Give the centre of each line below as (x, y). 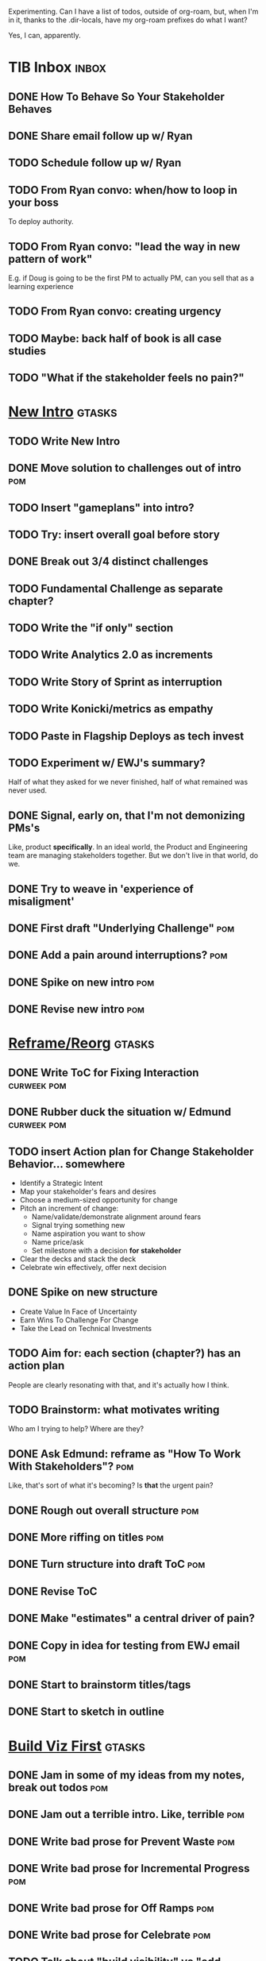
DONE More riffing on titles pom (86, 1537)
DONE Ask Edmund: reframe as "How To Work (125, 1454)
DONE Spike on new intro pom (81, 982)
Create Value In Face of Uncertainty (78, 1311)
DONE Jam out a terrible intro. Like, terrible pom (126, 1814)
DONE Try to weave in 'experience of (101, 889)
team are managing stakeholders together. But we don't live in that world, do (133, 855)
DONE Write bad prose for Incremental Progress (129, 1868)
